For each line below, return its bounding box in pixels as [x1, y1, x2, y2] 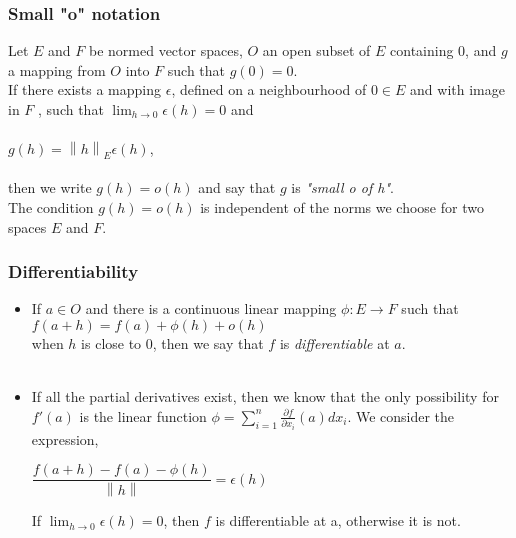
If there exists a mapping [8, 79, 162, 100]
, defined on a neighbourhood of [171, 79, 367, 100]
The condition [8, 196, 94, 217]
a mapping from [8, 59, 106, 80]
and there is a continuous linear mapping [85, 298, 337, 319]
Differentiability [8, 259, 139, 284]
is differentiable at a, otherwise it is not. [215, 510, 461, 531]
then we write [8, 177, 92, 198]
